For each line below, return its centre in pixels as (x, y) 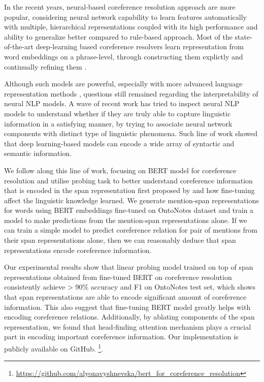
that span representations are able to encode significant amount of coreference (125, 297)
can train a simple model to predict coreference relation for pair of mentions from (131, 230)
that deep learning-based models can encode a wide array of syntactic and (119, 143)
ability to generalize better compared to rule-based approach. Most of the (118, 36)
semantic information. (38, 153)
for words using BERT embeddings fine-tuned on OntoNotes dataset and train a (129, 210)
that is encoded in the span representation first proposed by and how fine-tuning (129, 190)
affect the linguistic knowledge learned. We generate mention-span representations (131, 200)
